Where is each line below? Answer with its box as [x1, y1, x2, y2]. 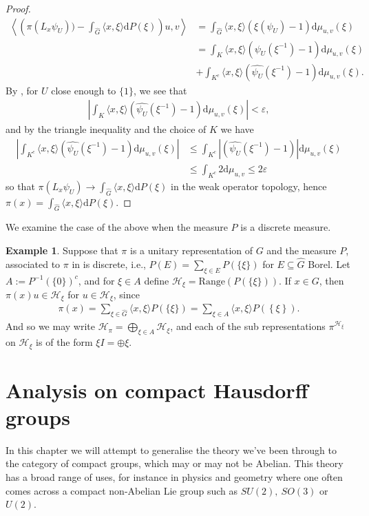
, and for [78, 273, 115, 287]
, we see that [134, 83, 187, 97]
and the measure [266, 242, 337, 257]
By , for [6, 83, 39, 97]
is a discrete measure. [240, 220, 331, 234]
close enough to [51, 83, 116, 97]
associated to [6, 256, 61, 271]
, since [113, 287, 140, 302]
